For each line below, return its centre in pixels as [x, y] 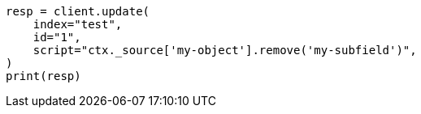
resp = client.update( [78, 11]
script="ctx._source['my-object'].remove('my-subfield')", [225, 50]
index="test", [78, 24]
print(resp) [43, 76]
